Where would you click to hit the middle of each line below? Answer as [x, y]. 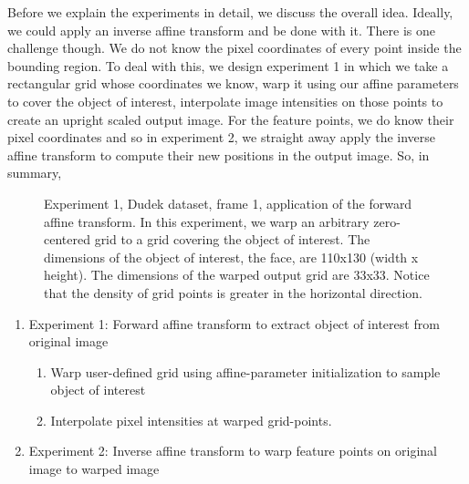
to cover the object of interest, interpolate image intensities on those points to [225, 101]
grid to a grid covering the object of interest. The [232, 239]
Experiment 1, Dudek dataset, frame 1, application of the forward [228, 203]
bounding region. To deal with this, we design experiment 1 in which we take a [228, 65]
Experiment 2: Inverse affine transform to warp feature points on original [233, 451]
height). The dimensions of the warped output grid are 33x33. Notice [237, 275]
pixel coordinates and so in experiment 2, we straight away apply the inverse [222, 137]
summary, [35, 173]
